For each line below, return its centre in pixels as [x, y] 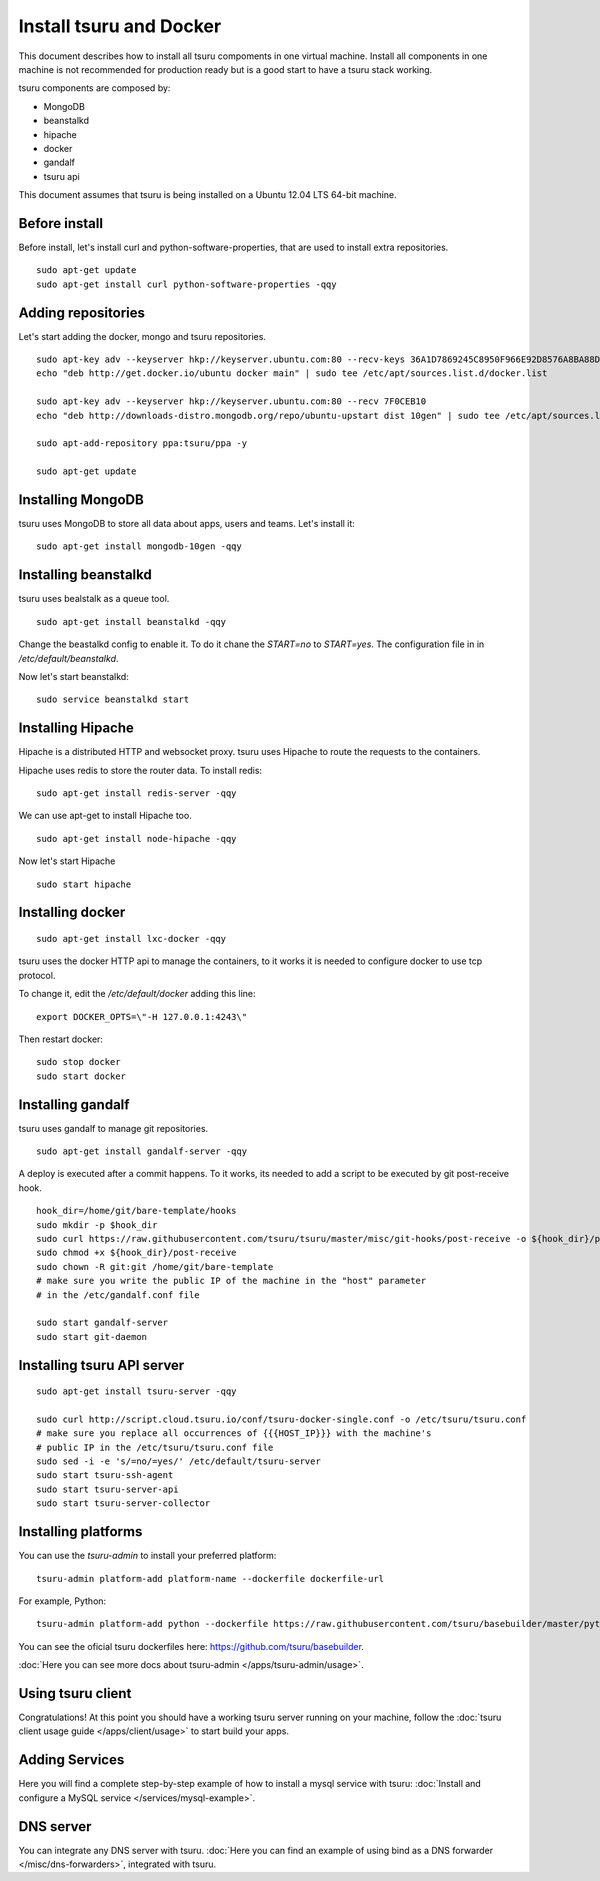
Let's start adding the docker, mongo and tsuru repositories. [142, 336]
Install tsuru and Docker [120, 26]
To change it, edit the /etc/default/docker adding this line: [137, 994]
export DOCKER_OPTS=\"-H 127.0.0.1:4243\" [142, 1016]
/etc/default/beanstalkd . [68, 658]
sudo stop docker [78, 1062]
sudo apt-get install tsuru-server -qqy [136, 1391]
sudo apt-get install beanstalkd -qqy [131, 621]
